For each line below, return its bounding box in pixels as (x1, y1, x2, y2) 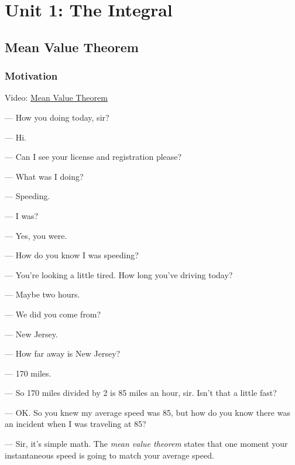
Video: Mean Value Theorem (5, 91, 108, 104)
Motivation (5, 69, 58, 83)
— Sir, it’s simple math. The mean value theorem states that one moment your (5, 437, 288, 450)
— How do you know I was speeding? (5, 249, 139, 261)
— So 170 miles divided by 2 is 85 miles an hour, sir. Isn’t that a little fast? (5, 387, 277, 399)
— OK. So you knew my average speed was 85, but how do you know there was (5, 406, 290, 418)
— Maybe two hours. (5, 288, 80, 300)
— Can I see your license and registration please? (5, 151, 182, 163)
